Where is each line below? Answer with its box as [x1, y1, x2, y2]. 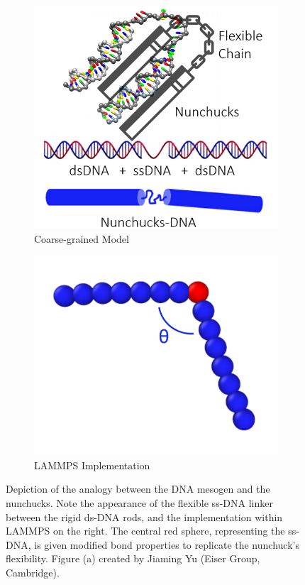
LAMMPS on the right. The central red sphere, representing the [6, 523, 285, 538]
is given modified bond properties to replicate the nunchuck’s [34, 537, 299, 552]
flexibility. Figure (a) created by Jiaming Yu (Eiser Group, [6, 551, 260, 566]
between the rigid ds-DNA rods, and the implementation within [6, 509, 283, 524]
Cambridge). [6, 565, 60, 580]
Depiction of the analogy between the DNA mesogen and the [6, 481, 270, 496]
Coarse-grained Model [34, 231, 129, 246]
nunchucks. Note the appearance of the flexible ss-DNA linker [6, 496, 273, 510]
